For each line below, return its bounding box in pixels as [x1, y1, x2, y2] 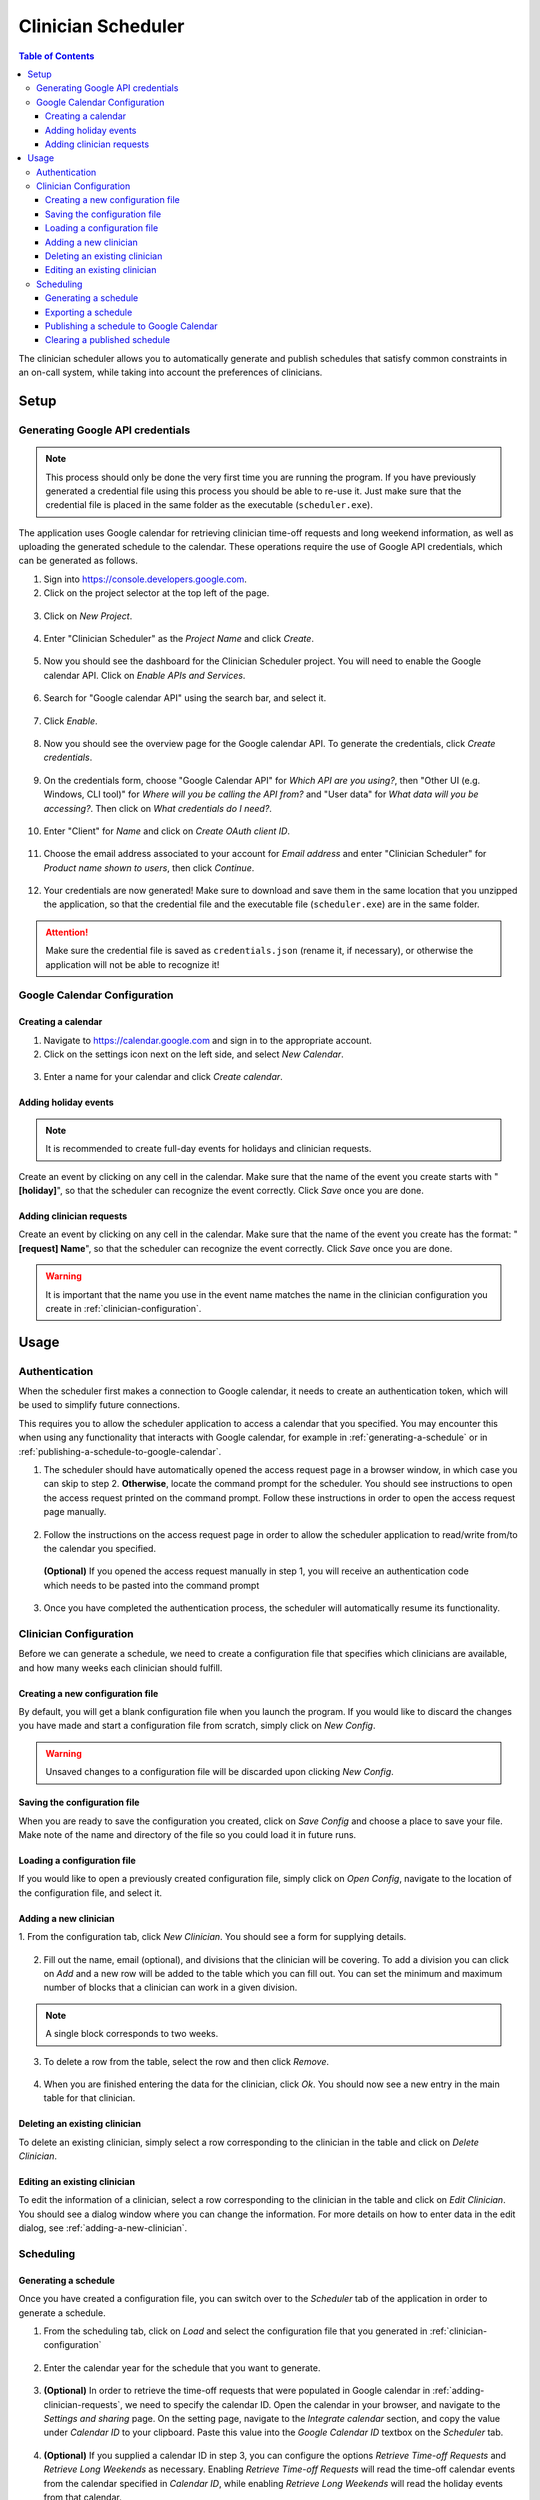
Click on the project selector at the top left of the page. [43, 587, 270, 599]
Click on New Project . [43, 610, 133, 622]
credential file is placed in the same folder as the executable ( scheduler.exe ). [45, 499, 374, 511]
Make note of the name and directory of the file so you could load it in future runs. [18, 1829, 357, 1841]
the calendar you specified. [43, 1542, 157, 1554]
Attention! [45, 926, 89, 938]
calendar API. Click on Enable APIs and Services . [43, 669, 246, 681]
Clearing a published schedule [45, 334, 170, 346]
